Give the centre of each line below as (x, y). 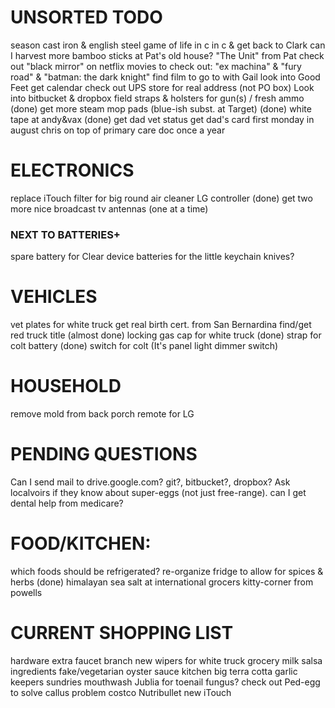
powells (26, 592)
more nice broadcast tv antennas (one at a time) (109, 208)
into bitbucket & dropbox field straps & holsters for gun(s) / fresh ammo (157, 98)
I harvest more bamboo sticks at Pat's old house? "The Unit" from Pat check (167, 55)
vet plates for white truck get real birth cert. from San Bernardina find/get (161, 325)
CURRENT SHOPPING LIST (122, 633)
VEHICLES (54, 297)
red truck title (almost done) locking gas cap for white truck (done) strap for (166, 335)
